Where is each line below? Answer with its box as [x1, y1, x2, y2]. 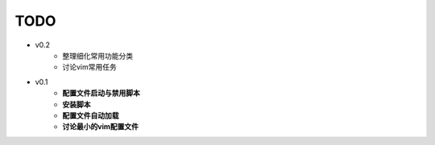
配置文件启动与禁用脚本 [62, 88, 140, 98]
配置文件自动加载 [62, 111, 119, 120]
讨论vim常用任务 [62, 62, 117, 72]
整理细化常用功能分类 [62, 50, 133, 60]
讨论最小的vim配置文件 [62, 122, 139, 131]
